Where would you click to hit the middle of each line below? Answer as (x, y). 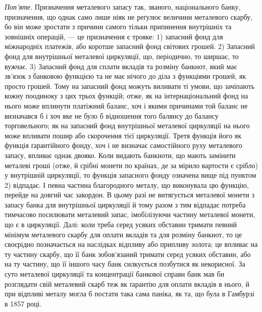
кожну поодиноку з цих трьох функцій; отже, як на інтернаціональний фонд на (126, 96)
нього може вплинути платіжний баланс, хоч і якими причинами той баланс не (126, 105)
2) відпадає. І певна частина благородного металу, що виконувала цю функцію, (127, 185)
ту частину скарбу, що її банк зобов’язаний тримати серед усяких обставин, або (128, 254)
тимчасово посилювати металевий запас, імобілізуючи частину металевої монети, (130, 214)
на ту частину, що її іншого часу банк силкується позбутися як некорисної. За (125, 264)
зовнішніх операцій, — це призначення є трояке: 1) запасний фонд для (114, 36)
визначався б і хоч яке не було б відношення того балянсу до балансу (112, 115)
